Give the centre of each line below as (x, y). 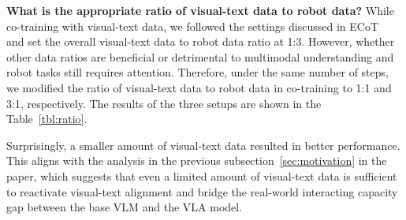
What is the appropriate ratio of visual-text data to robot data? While (200, 10)
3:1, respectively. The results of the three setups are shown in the (164, 103)
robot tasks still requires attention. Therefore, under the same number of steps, (197, 72)
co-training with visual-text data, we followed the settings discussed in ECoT (193, 26)
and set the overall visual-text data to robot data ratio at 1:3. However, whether (201, 41)
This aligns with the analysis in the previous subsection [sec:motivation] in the (197, 160)
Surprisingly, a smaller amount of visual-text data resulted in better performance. (203, 145)
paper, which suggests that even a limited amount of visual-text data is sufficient (202, 175)
